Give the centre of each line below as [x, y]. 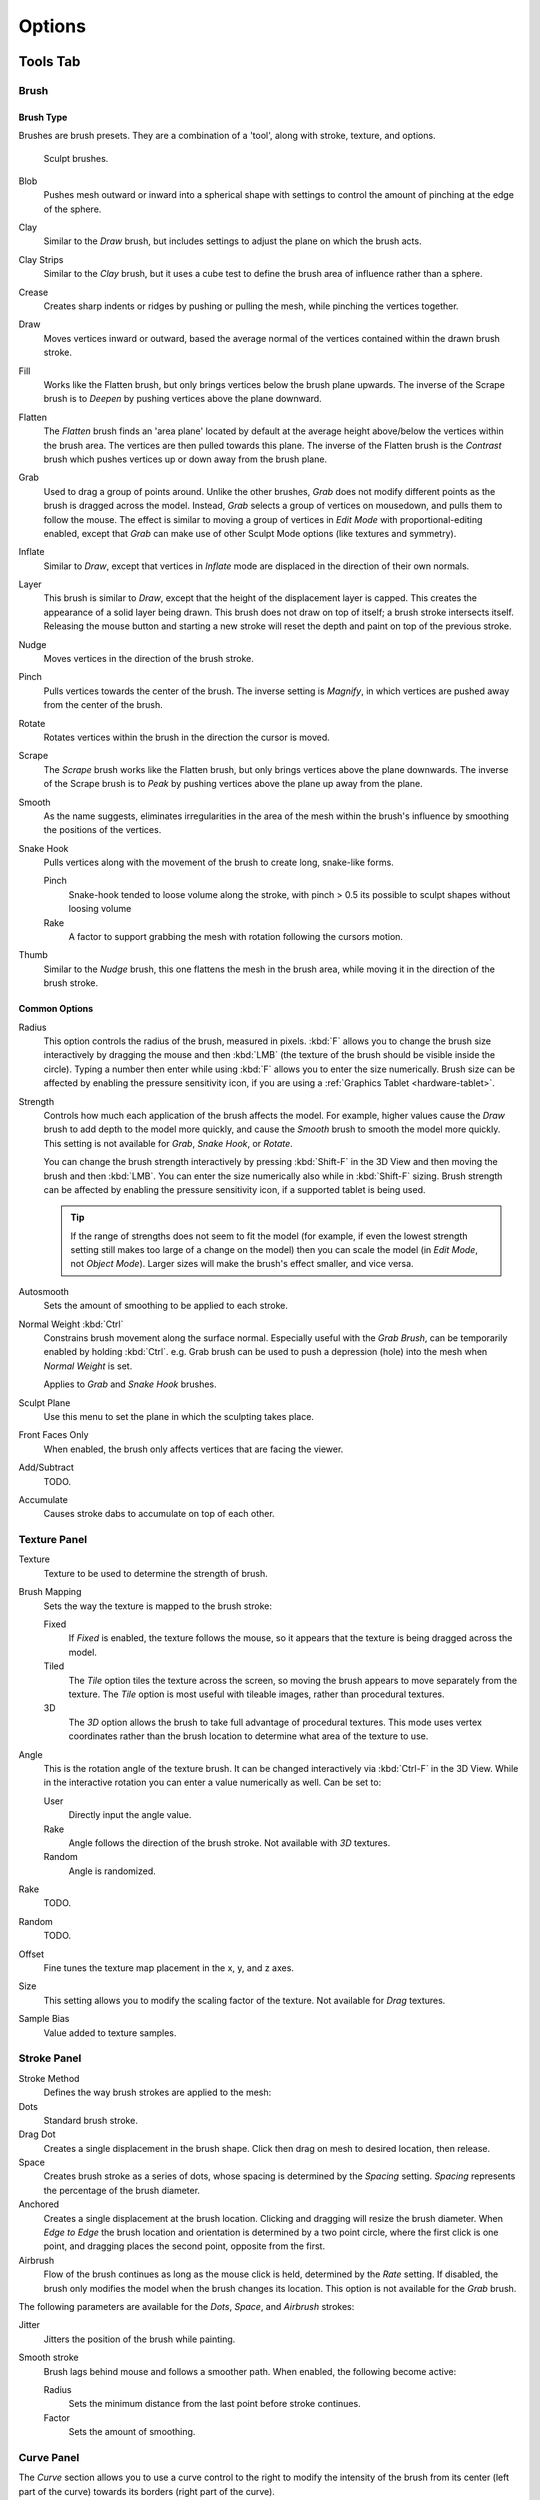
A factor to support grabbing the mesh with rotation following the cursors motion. [236, 937]
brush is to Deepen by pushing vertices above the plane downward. [182, 399]
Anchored [39, 2204]
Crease [33, 292]
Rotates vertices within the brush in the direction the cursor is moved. [186, 737]
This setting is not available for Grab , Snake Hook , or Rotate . [168, 1143]
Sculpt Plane [44, 1402]
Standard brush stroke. [91, 2120]
